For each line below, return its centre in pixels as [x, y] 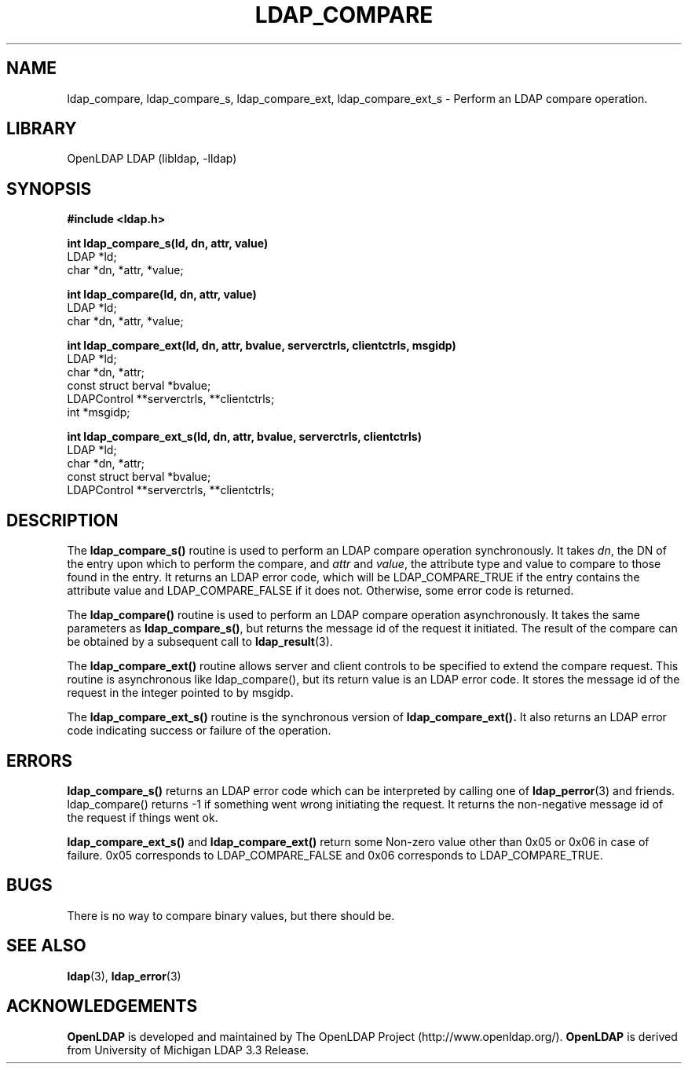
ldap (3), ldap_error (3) [124, 976]
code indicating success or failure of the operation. [199, 731]
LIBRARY [42, 129]
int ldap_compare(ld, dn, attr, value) [162, 295]
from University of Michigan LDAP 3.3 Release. [188, 1050]
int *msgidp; [99, 412]
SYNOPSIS [49, 189]
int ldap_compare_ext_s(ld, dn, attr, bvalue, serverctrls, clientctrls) [244, 437]
